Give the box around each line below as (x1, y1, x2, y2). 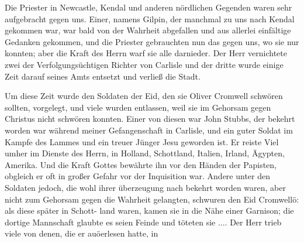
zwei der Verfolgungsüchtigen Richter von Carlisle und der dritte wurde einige (5, 58, 284, 70)
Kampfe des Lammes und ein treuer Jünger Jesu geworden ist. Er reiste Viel (5, 135, 279, 148)
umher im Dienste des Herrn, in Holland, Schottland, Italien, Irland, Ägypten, (5, 147, 285, 159)
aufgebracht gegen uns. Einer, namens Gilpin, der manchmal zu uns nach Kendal (5, 12, 295, 25)
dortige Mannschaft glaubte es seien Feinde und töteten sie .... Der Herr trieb (5, 215, 282, 228)
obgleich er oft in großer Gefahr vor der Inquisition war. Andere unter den (5, 170, 271, 182)
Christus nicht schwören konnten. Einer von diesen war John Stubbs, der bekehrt (5, 112, 295, 125)
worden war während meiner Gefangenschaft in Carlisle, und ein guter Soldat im (5, 124, 293, 136)
